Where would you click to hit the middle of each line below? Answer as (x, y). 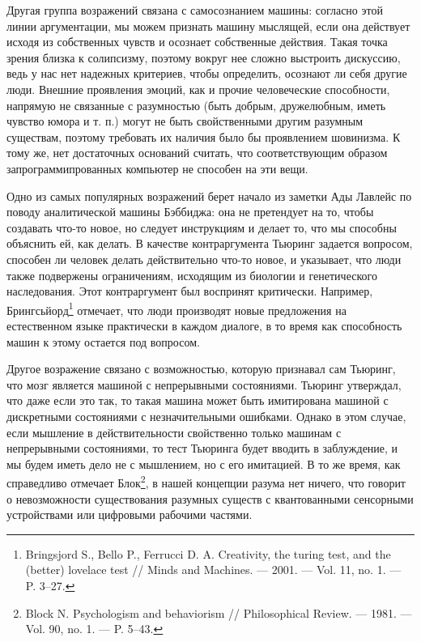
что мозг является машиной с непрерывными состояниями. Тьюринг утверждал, (204, 384)
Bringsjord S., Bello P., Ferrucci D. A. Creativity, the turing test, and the (208, 553)
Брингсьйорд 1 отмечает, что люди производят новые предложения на (176, 308)
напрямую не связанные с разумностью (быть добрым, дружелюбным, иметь (196, 105)
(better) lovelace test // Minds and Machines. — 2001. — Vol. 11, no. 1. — (213, 570)
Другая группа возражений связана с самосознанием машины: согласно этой (195, 10)
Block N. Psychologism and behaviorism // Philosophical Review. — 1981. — (219, 612)
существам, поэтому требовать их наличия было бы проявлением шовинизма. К (204, 136)
